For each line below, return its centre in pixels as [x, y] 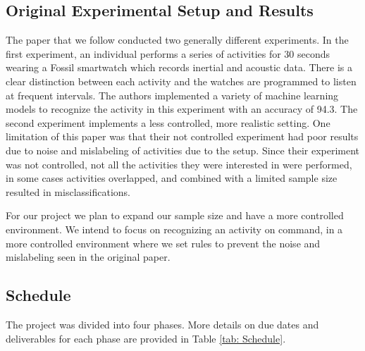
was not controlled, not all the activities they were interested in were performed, [179, 164]
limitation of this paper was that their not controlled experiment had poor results [182, 136]
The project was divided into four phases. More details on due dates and [162, 324]
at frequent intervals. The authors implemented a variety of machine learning [172, 95]
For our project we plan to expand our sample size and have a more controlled [175, 215]
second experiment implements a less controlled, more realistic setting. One [168, 122]
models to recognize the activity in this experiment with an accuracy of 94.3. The [182, 109]
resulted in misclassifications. [68, 191]
